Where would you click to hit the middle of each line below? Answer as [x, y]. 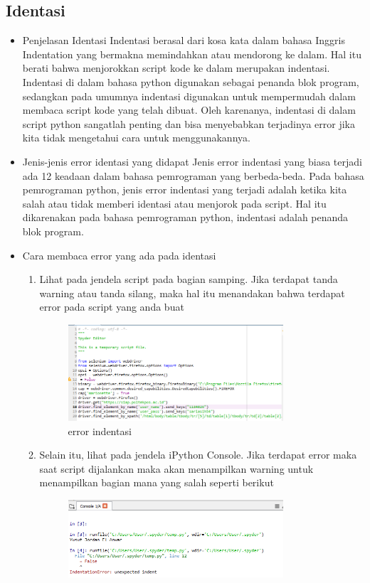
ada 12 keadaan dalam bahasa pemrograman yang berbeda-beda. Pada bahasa [193, 175]
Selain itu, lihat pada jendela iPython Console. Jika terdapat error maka [198, 455]
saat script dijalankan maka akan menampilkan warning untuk [176, 468]
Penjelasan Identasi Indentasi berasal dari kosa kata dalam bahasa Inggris [184, 40]
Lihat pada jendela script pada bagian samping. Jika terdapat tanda [189, 279]
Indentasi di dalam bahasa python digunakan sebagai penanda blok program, [191, 81]
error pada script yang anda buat [112, 307]
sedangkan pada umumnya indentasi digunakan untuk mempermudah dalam [189, 96]
